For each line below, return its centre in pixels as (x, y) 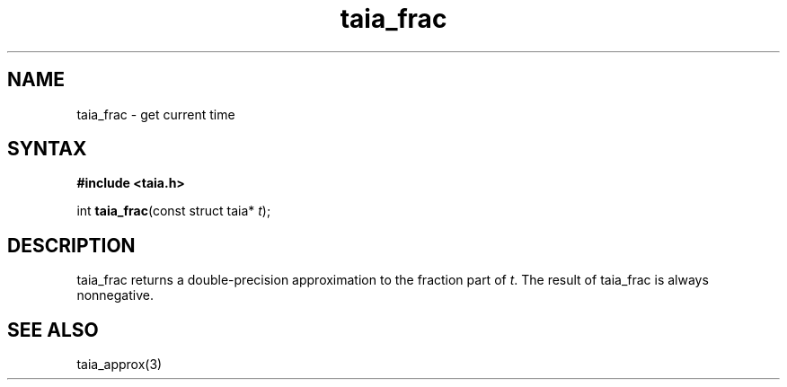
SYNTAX (47, 149)
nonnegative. (115, 295)
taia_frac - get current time (156, 114)
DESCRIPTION (71, 245)
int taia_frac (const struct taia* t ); (174, 211)
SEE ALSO (53, 330)
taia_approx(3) (119, 365)
